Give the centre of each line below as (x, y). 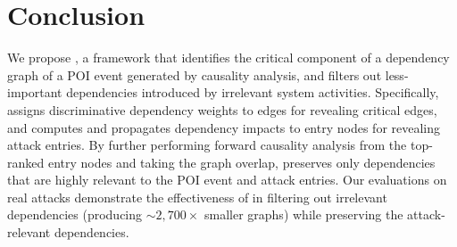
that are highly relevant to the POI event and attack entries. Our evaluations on (227, 180)
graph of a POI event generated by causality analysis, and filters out (195, 74)
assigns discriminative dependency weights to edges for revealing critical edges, (222, 109)
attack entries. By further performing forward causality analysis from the (207, 145)
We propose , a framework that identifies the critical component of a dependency (228, 58)
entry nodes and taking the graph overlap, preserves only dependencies (241, 162)
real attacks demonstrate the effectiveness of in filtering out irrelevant (197, 197)
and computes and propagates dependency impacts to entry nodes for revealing (224, 127)
